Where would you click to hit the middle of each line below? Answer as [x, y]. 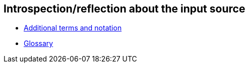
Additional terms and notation [73, 28]
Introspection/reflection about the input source [125, 9]
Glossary [39, 43]
